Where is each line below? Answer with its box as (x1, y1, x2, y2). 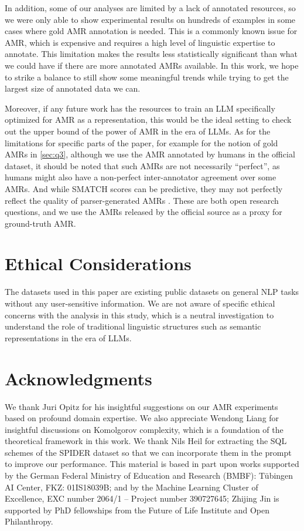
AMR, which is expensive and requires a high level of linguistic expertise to (5, 36, 275, 48)
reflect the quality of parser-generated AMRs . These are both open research (5, 194, 279, 206)
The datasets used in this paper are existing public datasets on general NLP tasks (5, 285, 299, 298)
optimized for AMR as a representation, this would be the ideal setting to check (5, 113, 292, 126)
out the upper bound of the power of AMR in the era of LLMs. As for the (5, 125, 271, 137)
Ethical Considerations (5, 251, 192, 275)
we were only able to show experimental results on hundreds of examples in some (5, 13, 296, 25)
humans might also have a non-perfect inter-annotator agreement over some (5, 171, 276, 183)
